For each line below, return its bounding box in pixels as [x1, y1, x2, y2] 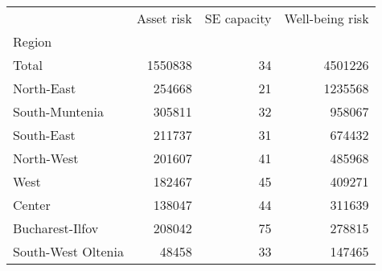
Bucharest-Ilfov [13, 219, 99, 237]
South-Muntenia [13, 102, 104, 121]
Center [13, 195, 51, 214]
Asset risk [136, 9, 192, 27]
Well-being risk [284, 9, 369, 27]
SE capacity [204, 9, 272, 27]
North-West [13, 149, 79, 167]
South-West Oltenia [13, 242, 124, 261]
